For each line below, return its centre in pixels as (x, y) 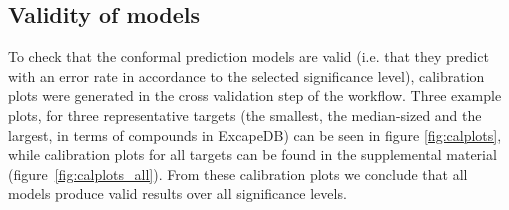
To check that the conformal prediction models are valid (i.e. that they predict (248, 56)
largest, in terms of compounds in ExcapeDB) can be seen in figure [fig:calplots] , (255, 134)
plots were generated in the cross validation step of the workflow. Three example (255, 95)
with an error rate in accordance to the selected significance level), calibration (246, 75)
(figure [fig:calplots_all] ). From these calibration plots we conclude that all (238, 173)
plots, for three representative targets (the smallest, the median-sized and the (245, 114)
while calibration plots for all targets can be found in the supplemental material (252, 154)
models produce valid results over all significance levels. (177, 193)
